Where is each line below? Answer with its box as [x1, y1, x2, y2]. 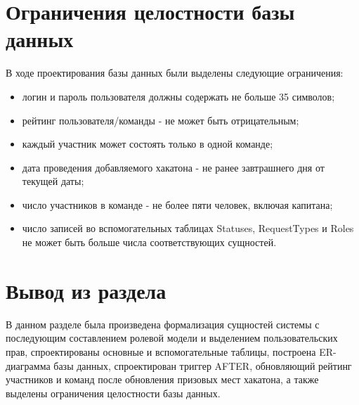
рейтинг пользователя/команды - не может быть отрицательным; [22, 112, 299, 127]
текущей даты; [22, 174, 84, 188]
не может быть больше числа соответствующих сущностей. [22, 235, 277, 250]
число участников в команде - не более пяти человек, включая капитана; [22, 197, 333, 212]
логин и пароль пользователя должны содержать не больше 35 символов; [22, 89, 335, 103]
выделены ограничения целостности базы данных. [6, 385, 221, 400]
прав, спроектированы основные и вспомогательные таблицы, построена [6, 344, 316, 359]
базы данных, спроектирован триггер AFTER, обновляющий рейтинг [53, 358, 352, 373]
